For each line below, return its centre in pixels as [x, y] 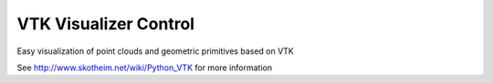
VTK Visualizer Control [106, 24]
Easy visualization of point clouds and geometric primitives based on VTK [155, 51]
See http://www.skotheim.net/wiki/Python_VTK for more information [145, 67]
